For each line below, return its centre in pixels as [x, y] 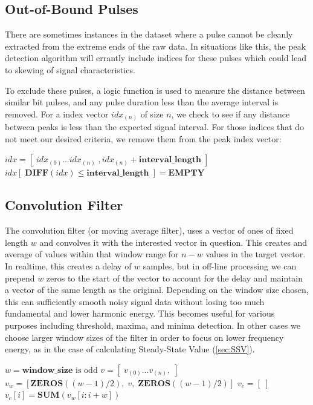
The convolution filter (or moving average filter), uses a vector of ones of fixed [149, 230]
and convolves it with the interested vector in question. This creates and [173, 242]
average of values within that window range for [92, 254]
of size [152, 114]
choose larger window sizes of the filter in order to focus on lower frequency [144, 337]
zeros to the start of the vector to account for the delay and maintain [174, 278]
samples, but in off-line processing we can [220, 266]
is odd [87, 370]
